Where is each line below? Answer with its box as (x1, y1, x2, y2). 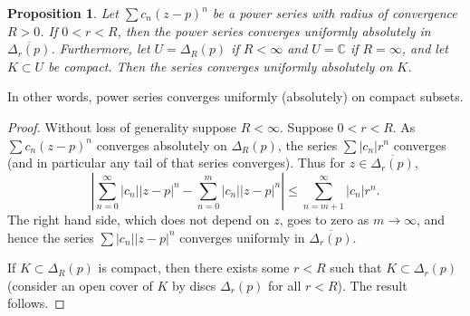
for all (268, 275, 302, 294)
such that (330, 258, 382, 277)
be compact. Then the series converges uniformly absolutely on (48, 56, 393, 75)
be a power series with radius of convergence (212, 4, 457, 22)
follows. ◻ (7, 293, 65, 312)
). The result (337, 275, 408, 294)
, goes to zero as (279, 210, 369, 229)
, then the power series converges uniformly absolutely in (117, 21, 431, 40)
